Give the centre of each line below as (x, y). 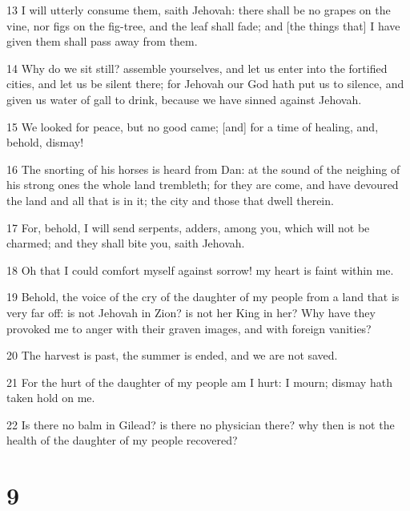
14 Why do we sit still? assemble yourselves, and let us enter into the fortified (197, 68)
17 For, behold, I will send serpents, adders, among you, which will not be (188, 227)
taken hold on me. (51, 398)
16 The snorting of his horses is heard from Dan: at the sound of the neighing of (203, 169)
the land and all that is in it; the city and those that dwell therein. (170, 200)
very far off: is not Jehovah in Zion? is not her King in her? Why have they (191, 312)
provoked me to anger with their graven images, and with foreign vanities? (189, 328)
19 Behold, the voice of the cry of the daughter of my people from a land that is (203, 297)
